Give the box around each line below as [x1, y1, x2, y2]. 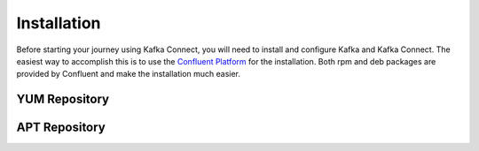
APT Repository [16, 120, 106, 135]
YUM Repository [16, 92, 110, 107]
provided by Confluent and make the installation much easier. [16, 69, 241, 79]
